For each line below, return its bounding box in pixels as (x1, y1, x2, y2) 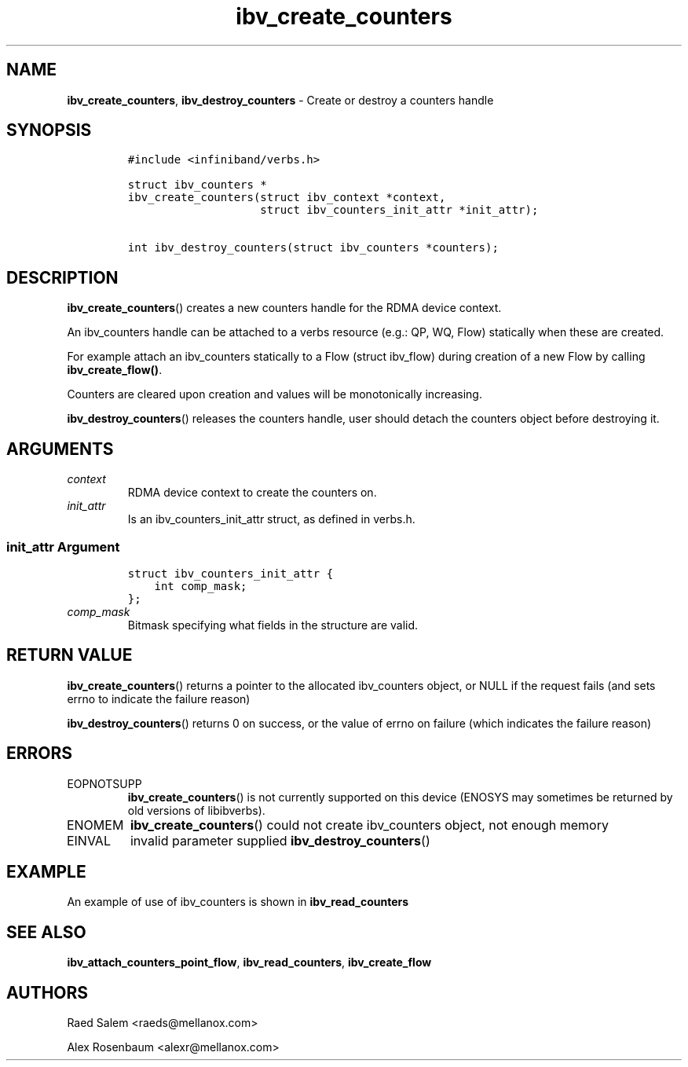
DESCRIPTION (6, 267, 119, 288)
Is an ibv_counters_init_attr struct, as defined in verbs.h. (127, 512, 415, 526)
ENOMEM (66, 816, 124, 833)
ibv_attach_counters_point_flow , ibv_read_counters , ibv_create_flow (67, 955, 432, 970)
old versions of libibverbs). (127, 803, 265, 817)
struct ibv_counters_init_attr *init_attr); (260, 203, 539, 217)
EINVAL (66, 832, 111, 849)
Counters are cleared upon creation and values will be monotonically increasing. (67, 387, 482, 401)
